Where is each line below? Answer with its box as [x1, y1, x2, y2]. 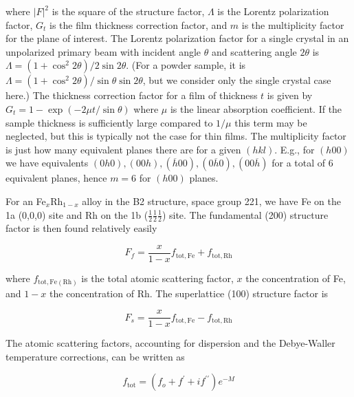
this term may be [234, 115, 307, 129]
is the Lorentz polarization [217, 4, 329, 18]
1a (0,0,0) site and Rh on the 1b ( [5, 207, 148, 222]
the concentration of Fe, [245, 271, 346, 286]
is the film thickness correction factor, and [49, 17, 228, 32]
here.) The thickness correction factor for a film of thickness [5, 88, 258, 103]
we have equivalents [5, 155, 89, 170]
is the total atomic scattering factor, [81, 271, 234, 286]
